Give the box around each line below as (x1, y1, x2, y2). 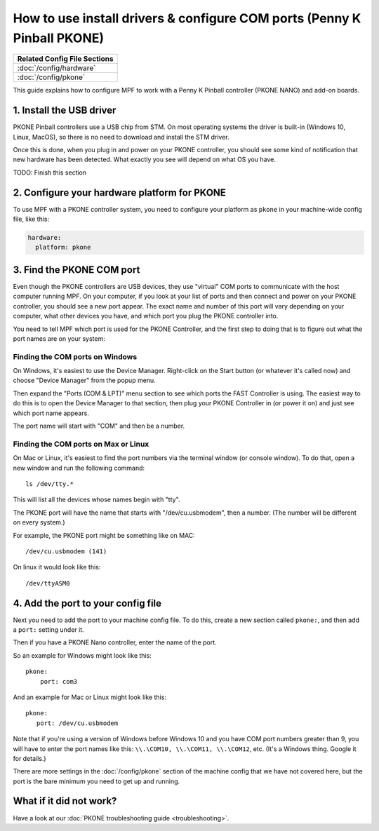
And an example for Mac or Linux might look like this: (13, 693, 166, 701)
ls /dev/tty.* (25, 480, 74, 487)
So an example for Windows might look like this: (13, 651, 152, 659)
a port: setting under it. (13, 625, 84, 634)
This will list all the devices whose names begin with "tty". (13, 495, 180, 504)
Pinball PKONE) (13, 30, 105, 46)
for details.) (13, 754, 46, 762)
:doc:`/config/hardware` (17, 63, 96, 73)
